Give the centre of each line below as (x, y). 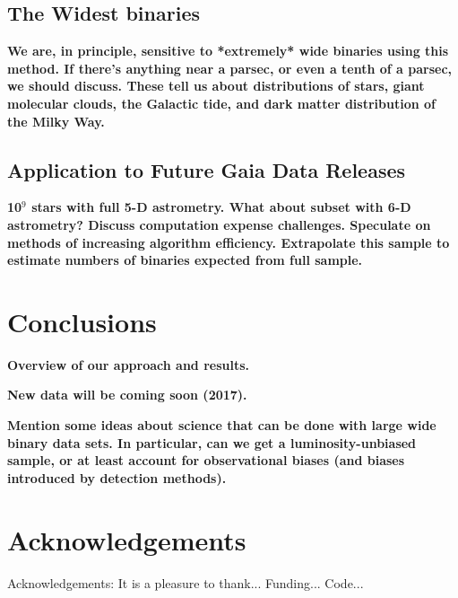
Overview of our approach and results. (129, 364)
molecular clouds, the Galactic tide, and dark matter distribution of (221, 103)
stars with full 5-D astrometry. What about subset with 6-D (221, 207)
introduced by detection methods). (117, 477)
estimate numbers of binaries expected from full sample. (185, 260)
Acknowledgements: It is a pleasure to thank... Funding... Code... (186, 582)
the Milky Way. (56, 121)
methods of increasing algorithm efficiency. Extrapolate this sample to (229, 242)
